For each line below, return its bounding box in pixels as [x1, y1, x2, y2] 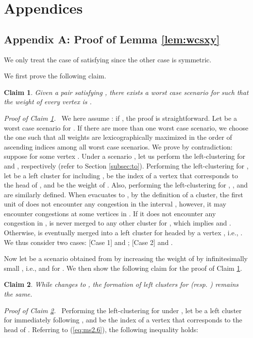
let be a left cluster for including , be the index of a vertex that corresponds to [4, 170, 238, 180]
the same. [4, 289, 33, 299]
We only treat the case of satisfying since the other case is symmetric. [4, 54, 212, 64]
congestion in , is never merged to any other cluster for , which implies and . [4, 218, 231, 228]
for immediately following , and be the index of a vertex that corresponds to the [4, 315, 242, 325]
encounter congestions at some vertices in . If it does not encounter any [4, 208, 216, 218]
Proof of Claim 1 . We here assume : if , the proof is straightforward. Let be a [4, 113, 237, 123]
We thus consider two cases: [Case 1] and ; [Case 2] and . [4, 237, 173, 247]
